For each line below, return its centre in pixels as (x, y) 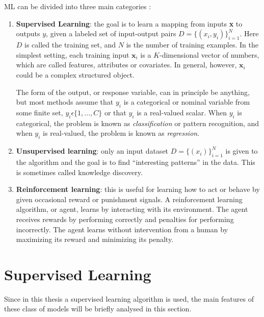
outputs (28, 33)
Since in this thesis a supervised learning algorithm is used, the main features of (129, 298)
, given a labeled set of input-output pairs (111, 33)
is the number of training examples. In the (192, 45)
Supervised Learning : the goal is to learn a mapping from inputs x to (129, 23)
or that (115, 112)
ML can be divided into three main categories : (78, 6)
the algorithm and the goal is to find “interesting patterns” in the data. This (136, 162)
